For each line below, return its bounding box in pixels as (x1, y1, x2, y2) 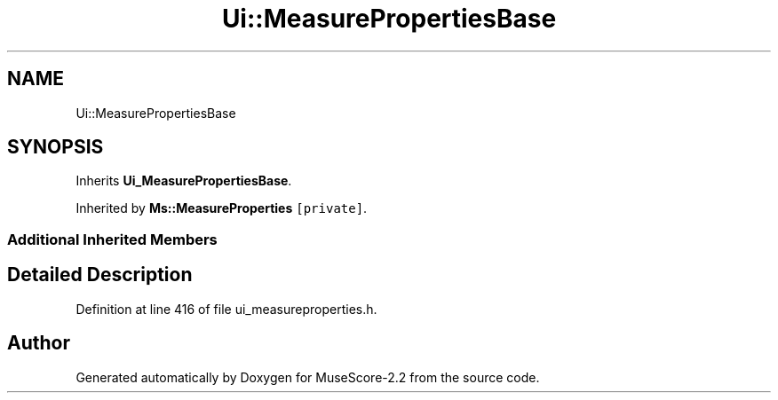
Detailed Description (7, 263, 193, 286)
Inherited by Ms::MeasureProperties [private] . (75, 200, 368, 216)
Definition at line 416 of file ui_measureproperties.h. (75, 301, 377, 317)
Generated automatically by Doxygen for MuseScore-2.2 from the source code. (75, 369, 540, 385)
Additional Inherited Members (7, 230, 218, 248)
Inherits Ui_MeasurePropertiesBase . (75, 173, 292, 189)
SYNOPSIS (7, 136, 104, 159)
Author (7, 332, 70, 355)
